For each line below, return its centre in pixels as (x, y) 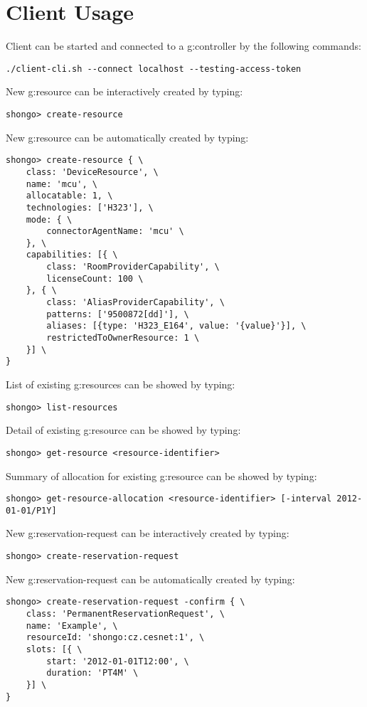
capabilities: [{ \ (72, 255)
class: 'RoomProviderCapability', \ (133, 267)
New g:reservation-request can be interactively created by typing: (148, 533)
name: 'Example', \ (72, 626)
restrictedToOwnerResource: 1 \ (123, 338)
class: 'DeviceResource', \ (92, 172)
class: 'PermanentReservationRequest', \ (125, 613)
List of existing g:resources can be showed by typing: (121, 384)
